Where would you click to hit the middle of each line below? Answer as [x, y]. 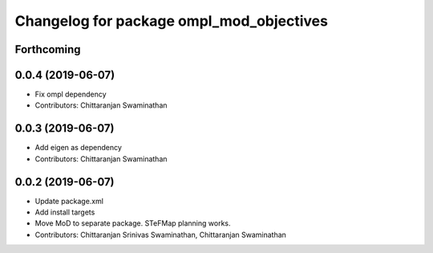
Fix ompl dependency [71, 94]
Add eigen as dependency [78, 148]
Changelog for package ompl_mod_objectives [172, 21]
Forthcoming [48, 49]
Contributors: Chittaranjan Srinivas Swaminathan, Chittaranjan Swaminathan [160, 235]
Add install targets [65, 212]
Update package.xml [69, 201]
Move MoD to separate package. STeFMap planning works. [133, 223]
